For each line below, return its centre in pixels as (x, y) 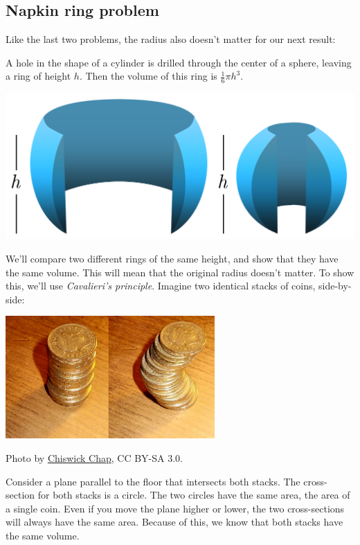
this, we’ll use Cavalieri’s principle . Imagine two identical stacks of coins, (161, 286)
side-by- (335, 286)
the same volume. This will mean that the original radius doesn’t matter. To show (180, 272)
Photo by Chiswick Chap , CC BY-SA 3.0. (94, 458)
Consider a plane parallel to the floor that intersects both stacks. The (153, 481)
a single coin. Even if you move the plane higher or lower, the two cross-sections (175, 508)
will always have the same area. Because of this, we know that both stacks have (174, 522)
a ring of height (38, 76)
